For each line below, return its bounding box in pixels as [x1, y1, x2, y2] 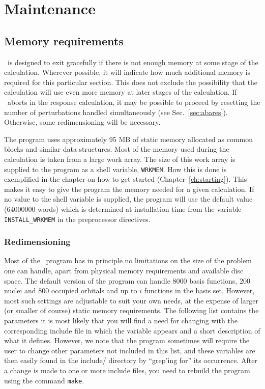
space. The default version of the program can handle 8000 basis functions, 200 [4, 275, 250, 286]
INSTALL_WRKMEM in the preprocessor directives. [4, 213, 151, 224]
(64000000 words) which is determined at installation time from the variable [4, 203, 242, 214]
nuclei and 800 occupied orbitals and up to [4, 285, 137, 296]
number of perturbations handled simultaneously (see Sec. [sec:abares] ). [4, 106, 228, 117]
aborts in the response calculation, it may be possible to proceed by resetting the [7, 96, 260, 107]
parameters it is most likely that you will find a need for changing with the [4, 315, 238, 325]
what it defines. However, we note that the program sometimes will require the [4, 335, 250, 346]
